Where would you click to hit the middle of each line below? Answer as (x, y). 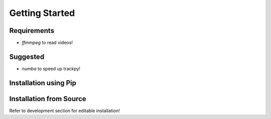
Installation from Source (48, 99)
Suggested (27, 57)
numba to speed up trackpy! (51, 68)
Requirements (32, 31)
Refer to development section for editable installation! (64, 111)
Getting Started (42, 13)
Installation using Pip (43, 83)
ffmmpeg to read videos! (47, 43)
